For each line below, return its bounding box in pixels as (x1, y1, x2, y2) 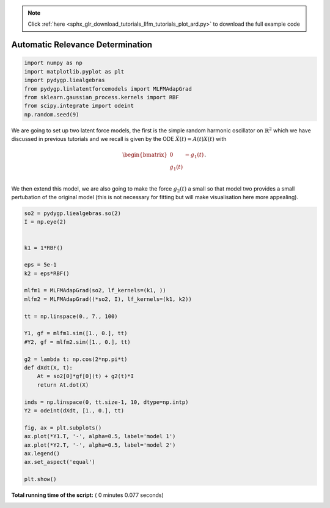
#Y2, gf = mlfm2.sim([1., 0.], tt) (24, 338, 131, 346)
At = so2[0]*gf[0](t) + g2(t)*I (37, 373, 134, 380)
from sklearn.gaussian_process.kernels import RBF (24, 94, 180, 100)
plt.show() (24, 476, 57, 483)
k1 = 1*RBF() (24, 244, 64, 251)
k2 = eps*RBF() (24, 270, 70, 277)
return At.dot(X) (37, 381, 89, 389)
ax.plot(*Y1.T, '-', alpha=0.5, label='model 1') (24, 433, 176, 440)
